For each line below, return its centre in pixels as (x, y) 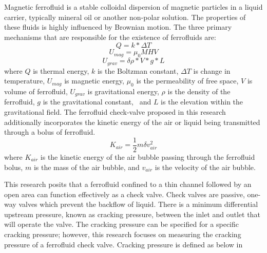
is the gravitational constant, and (97, 102)
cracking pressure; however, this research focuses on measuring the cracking (123, 234)
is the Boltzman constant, (138, 70)
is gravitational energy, (123, 91)
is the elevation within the (202, 102)
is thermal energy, (61, 70)
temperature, (25, 81)
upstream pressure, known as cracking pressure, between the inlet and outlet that (132, 214)
